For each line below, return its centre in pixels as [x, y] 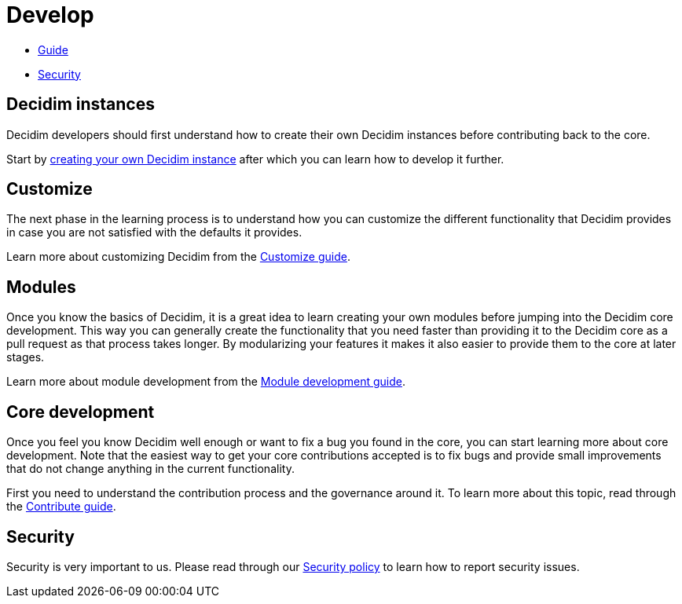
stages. [26, 357]
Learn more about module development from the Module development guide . [206, 382]
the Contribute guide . [61, 507]
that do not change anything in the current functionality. [150, 469]
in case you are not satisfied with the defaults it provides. [154, 232]
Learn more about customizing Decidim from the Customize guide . [178, 257]
